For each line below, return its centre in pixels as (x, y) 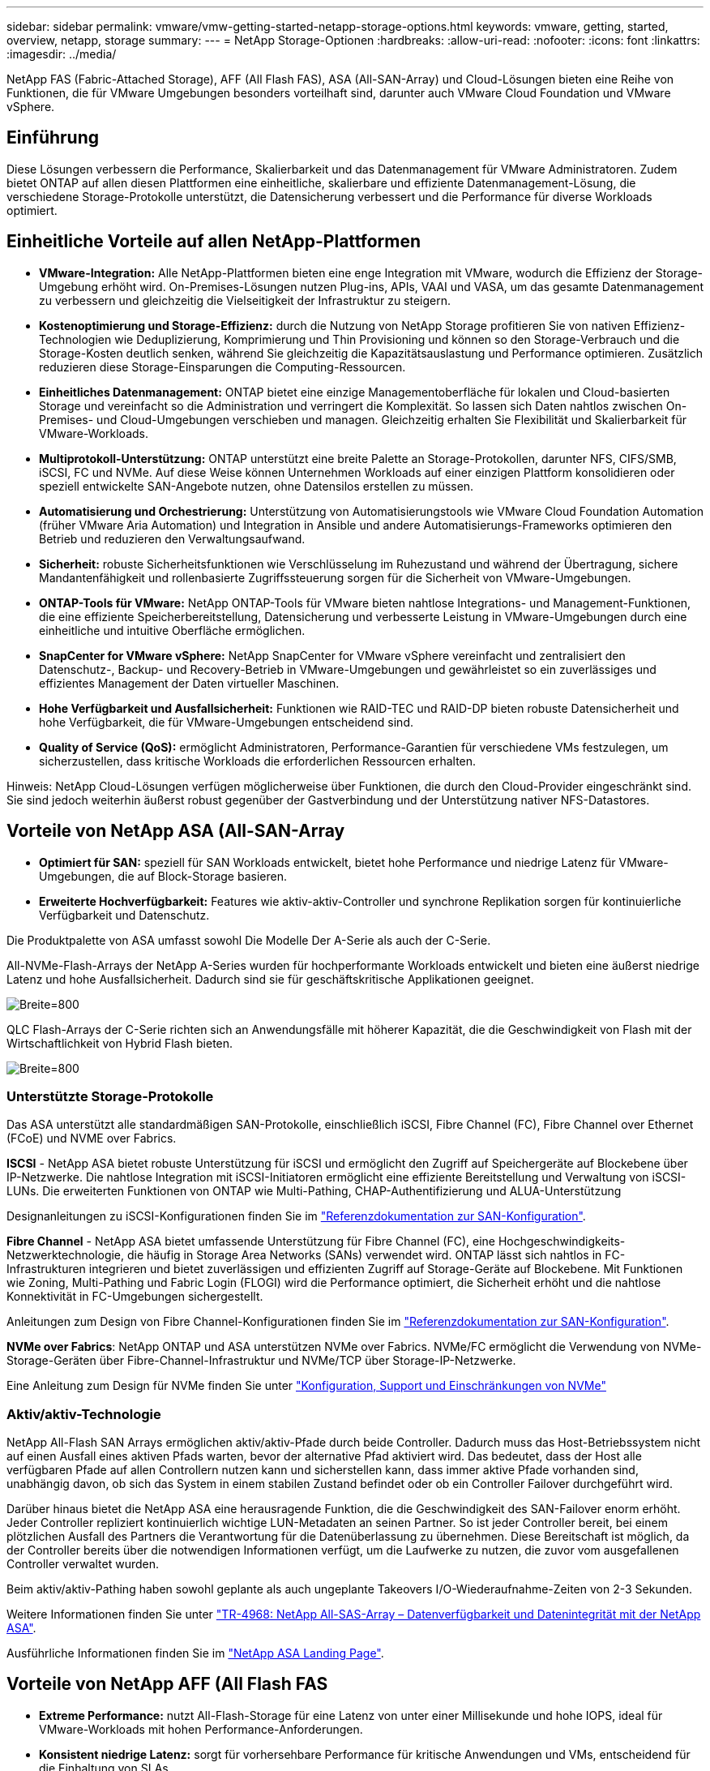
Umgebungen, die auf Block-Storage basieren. (163, 876)
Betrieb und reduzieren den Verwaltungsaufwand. (172, 538)
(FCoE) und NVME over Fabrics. (92, 1138)
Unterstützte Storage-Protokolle (110, 1096)
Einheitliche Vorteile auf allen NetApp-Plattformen (214, 242)
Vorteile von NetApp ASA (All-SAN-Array (176, 831)
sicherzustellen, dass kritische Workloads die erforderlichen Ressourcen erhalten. (258, 761)
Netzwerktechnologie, (66, 1255)
